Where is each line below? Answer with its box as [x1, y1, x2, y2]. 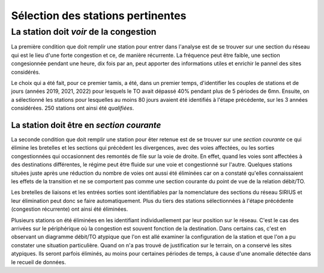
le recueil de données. [11, 258, 66, 266]
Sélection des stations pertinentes [11, 9, 187, 22]
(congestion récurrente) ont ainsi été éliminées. [11, 205, 128, 213]
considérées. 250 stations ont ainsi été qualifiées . [11, 105, 134, 112]
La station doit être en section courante [11, 120, 161, 130]
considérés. [11, 68, 40, 75]
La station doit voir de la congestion [11, 26, 157, 37]
